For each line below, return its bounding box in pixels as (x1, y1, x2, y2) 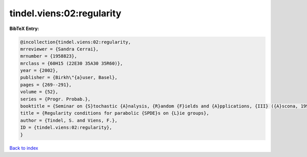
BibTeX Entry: (9, 25, 39, 32)
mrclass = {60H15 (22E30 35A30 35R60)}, (20, 60, 123, 66)
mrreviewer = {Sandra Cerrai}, (20, 46, 99, 52)
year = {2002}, (20, 68, 58, 73)
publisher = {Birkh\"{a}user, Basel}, (20, 74, 118, 81)
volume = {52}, (20, 89, 58, 95)
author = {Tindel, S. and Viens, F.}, (20, 117, 118, 123)
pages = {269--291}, (20, 82, 72, 88)
